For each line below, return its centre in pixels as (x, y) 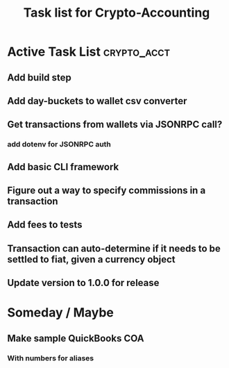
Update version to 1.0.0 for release (83, 283)
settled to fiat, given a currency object (91, 259)
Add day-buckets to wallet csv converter (97, 101)
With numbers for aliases (51, 358)
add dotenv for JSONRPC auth (59, 144)
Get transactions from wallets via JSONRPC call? (115, 125)
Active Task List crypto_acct (89, 52)
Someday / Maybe (61, 313)
